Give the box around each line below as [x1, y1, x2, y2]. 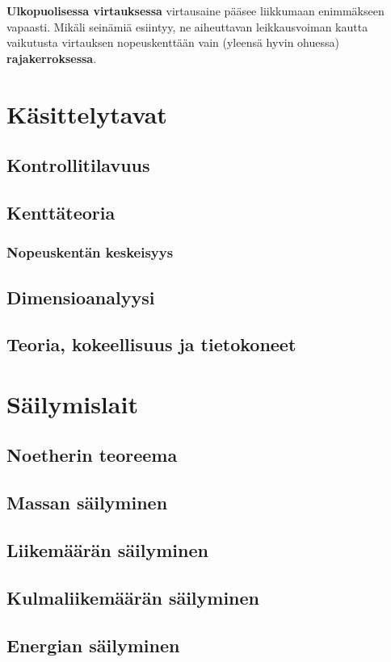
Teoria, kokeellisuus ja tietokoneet [6, 332, 296, 357]
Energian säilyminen [6, 632, 180, 657]
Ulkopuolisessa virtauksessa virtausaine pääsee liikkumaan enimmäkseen [6, 2, 385, 19]
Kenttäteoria [6, 199, 116, 224]
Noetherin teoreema [6, 442, 178, 467]
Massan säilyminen [6, 490, 168, 515]
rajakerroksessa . [6, 49, 97, 66]
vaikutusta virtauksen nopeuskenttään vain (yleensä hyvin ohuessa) [6, 34, 339, 51]
